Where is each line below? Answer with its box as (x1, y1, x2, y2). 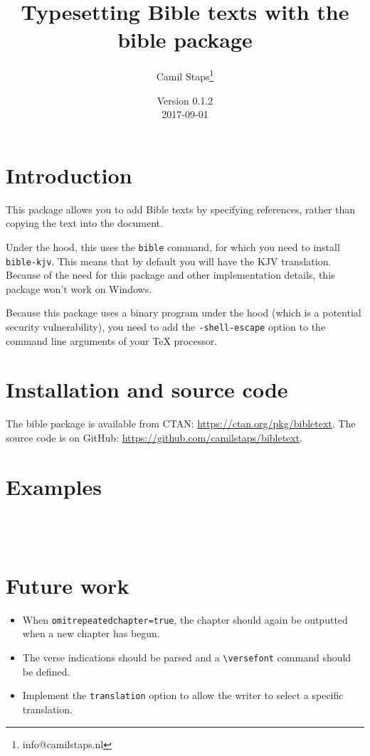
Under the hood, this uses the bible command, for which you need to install (6, 239, 340, 254)
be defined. (22, 664, 70, 678)
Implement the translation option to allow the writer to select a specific (22, 688, 344, 703)
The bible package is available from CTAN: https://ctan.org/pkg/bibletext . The (6, 416, 356, 431)
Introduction (6, 160, 132, 189)
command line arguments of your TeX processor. (6, 333, 218, 348)
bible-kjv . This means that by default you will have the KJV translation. (6, 253, 332, 268)
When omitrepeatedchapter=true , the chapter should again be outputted (22, 612, 348, 627)
